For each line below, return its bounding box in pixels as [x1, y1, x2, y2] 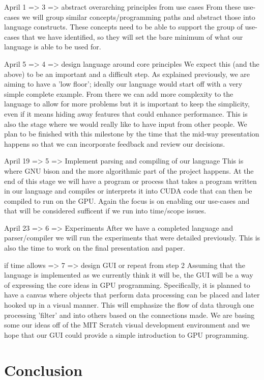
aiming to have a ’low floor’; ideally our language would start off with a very [4, 78, 243, 89]
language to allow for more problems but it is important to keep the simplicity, [4, 98, 250, 109]
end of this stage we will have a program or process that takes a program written [4, 175, 257, 186]
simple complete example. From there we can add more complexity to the [4, 88, 233, 99]
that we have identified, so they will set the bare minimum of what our [22, 31, 243, 42]
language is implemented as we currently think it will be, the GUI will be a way [4, 269, 253, 280]
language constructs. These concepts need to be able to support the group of [4, 21, 243, 32]
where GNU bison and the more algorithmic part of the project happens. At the [4, 165, 254, 176]
